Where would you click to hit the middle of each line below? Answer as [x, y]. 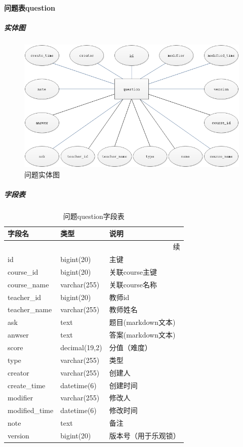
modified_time [31, 410]
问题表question [30, 7]
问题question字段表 [94, 216]
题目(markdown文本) [142, 322]
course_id [23, 271]
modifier [21, 398]
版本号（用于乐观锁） [145, 435]
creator [18, 372]
